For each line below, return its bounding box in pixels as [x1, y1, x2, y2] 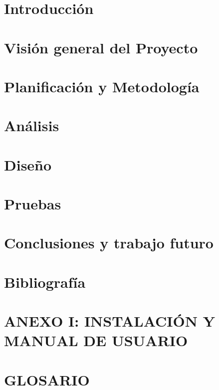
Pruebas [4, 194, 61, 214]
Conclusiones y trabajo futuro [4, 232, 214, 253]
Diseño [4, 154, 52, 175]
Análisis [4, 115, 59, 136]
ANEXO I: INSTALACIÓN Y [4, 311, 215, 331]
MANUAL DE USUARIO [4, 330, 188, 351]
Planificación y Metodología [4, 76, 200, 96]
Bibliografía [4, 271, 86, 292]
